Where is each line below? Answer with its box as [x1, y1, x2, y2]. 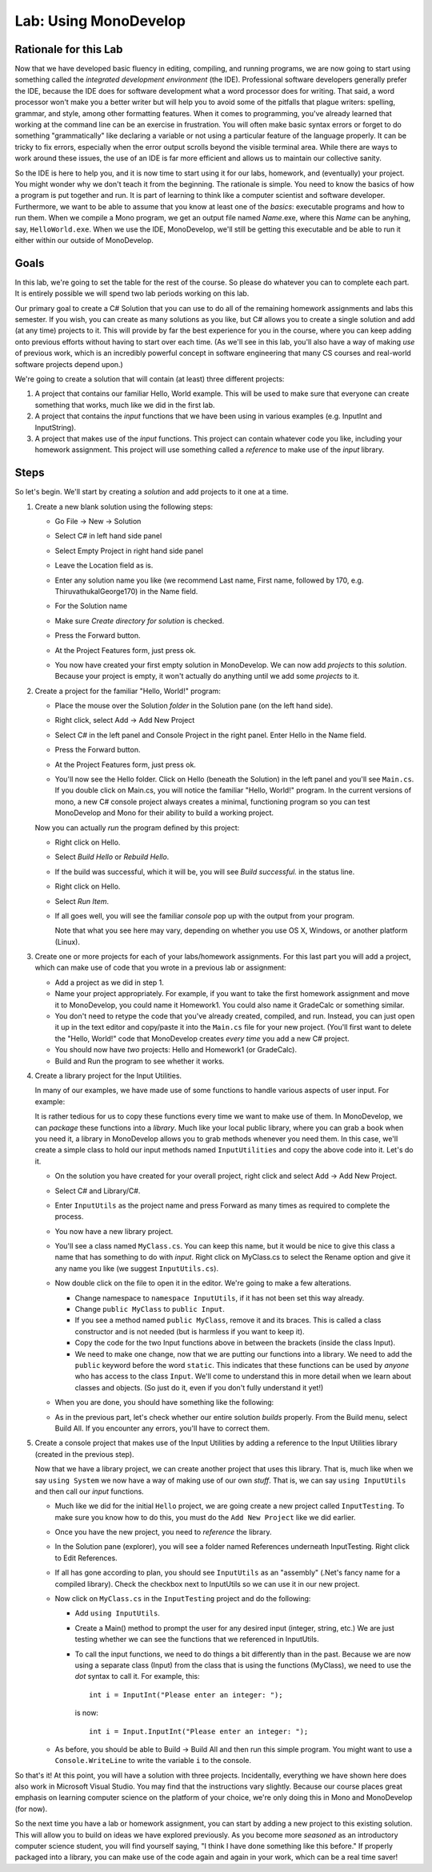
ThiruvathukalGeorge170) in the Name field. [54, 586, 198, 596]
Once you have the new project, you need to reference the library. [54, 1527, 272, 1537]
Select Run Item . [54, 896, 110, 906]
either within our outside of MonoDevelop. [14, 235, 154, 244]
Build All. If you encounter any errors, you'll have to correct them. [54, 1423, 270, 1433]
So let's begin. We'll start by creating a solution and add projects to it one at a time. [14, 487, 289, 497]
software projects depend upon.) [14, 359, 123, 369]
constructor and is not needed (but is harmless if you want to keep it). [74, 1326, 305, 1336]
